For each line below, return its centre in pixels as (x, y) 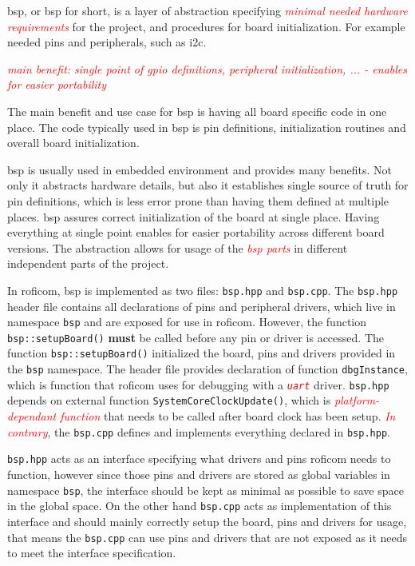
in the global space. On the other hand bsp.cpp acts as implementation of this (200, 506)
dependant (32, 416)
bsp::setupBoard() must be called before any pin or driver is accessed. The (196, 337)
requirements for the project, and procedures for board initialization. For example (206, 26)
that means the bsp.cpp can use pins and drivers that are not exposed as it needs (207, 537)
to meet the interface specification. (92, 553)
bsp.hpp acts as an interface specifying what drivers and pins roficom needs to (199, 458)
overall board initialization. (73, 143)
